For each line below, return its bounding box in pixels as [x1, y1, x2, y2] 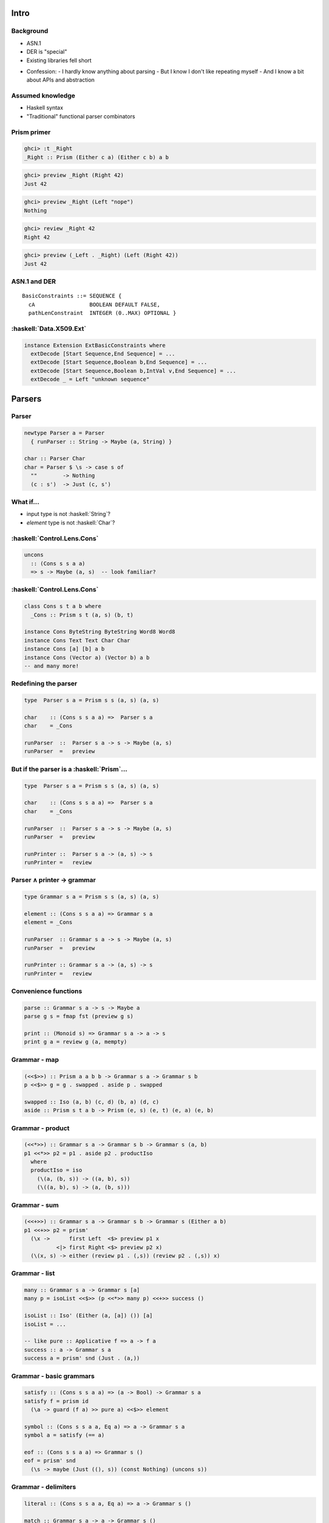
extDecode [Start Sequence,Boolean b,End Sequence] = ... [30, 359, 208, 366]
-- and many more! [24, 662, 79, 670]
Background [11, 27, 49, 35]
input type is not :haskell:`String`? [26, 511, 111, 518]
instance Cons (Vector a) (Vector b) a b [24, 654, 150, 661]
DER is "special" [26, 48, 67, 55]
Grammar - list [11, 1269, 55, 1277]
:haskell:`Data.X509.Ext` [11, 324, 87, 333]
